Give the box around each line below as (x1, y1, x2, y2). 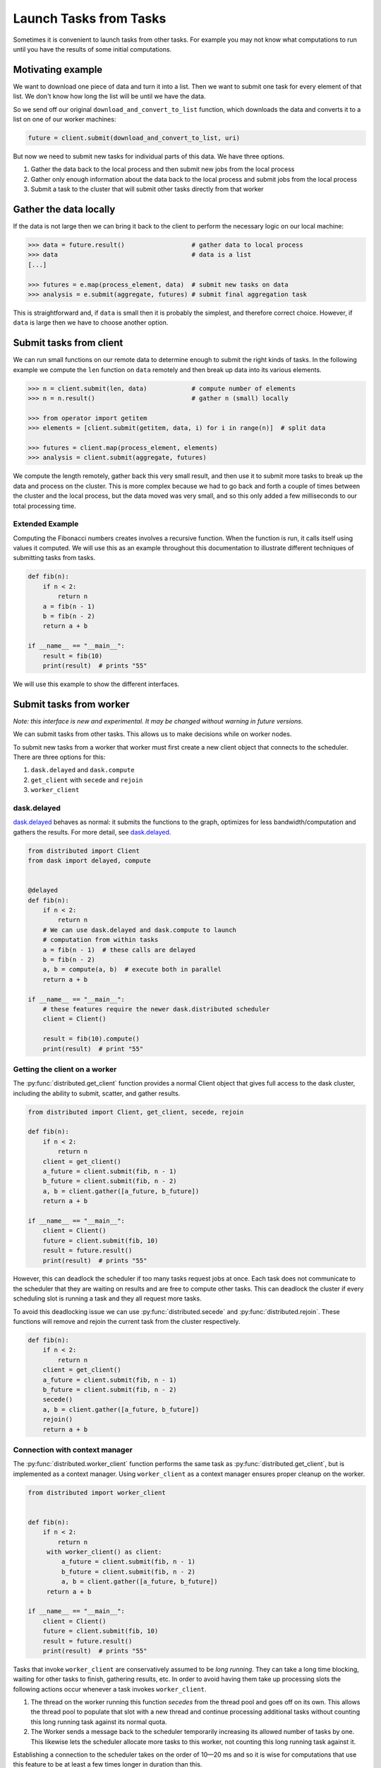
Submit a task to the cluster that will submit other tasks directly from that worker (30, 185, 264, 194)
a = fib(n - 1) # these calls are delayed (42, 946, 195, 954)
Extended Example (13, 519, 79, 529)
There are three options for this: (13, 753, 106, 762)
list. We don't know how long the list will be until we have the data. (13, 92, 206, 100)
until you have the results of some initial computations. (13, 45, 172, 53)
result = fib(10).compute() (42, 1035, 140, 1043)
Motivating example (13, 64, 103, 76)
